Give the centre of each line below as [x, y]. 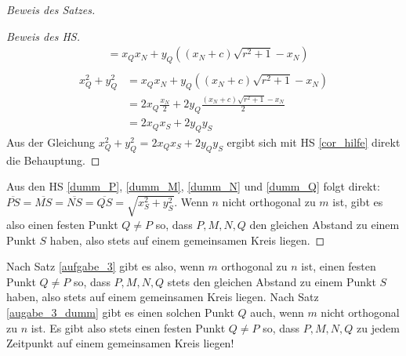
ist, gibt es [358, 201]
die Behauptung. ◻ [53, 160]
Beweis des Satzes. [51, 9]
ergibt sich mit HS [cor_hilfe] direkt [314, 142]
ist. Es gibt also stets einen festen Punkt [128, 327]
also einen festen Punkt [62, 224]
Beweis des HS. [43, 36]
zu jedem [378, 327]
